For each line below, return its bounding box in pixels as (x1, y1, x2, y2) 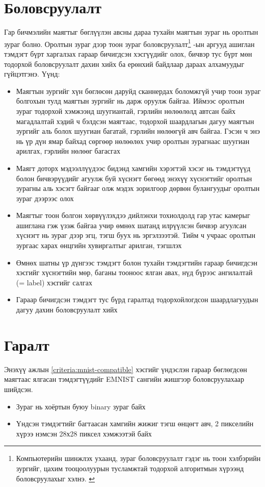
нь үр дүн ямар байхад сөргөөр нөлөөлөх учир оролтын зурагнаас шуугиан (16, 135, 250, 146)
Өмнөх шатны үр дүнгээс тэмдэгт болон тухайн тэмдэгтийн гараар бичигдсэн (16, 257, 257, 267)
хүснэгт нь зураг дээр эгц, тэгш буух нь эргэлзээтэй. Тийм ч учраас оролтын (16, 230, 255, 240)
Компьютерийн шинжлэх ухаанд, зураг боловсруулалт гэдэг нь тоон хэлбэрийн (16, 453, 261, 464)
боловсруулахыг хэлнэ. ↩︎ (16, 473, 95, 483)
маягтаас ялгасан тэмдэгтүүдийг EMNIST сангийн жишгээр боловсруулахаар (4, 374, 245, 384)
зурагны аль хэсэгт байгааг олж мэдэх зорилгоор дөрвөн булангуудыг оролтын (16, 183, 260, 193)
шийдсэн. (4, 383, 33, 394)
